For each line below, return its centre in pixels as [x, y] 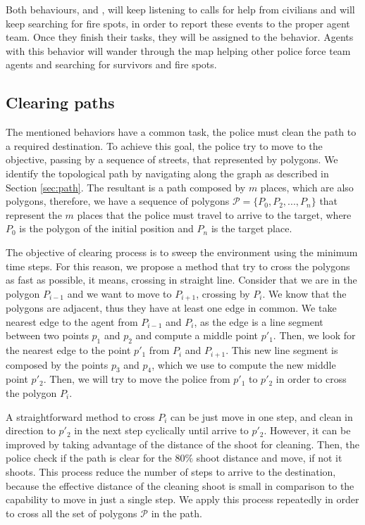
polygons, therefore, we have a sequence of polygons [118, 201]
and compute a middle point [197, 335]
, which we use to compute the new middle [244, 364]
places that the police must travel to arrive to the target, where [214, 214]
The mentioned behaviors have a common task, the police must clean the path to [181, 132]
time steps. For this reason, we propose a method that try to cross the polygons [178, 266]
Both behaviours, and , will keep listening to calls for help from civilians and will [180, 9]
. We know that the [304, 293]
